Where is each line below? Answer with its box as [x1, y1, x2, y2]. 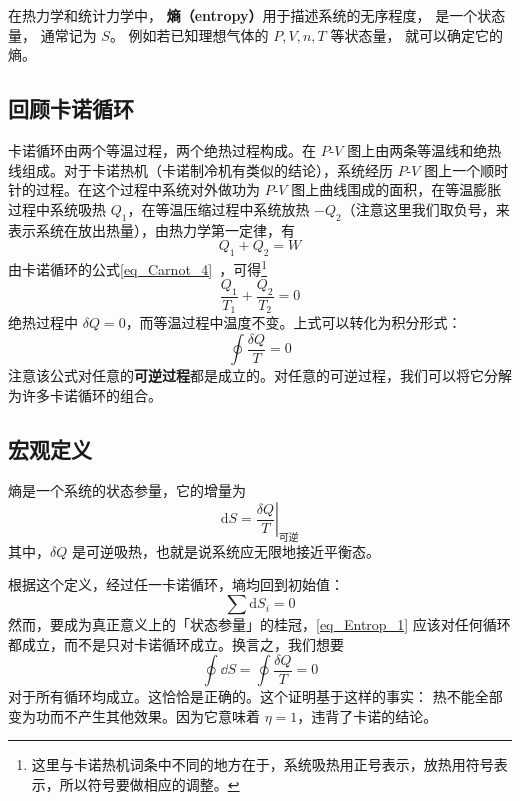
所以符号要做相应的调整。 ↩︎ [59, 774, 240, 795]
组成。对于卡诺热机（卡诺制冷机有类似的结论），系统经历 [21, 159, 393, 180]
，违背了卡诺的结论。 [297, 705, 438, 726]
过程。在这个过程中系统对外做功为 [35, 179, 260, 200]
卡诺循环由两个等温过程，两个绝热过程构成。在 [8, 139, 316, 160]
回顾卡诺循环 [8, 93, 134, 124]
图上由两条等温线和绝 [347, 139, 488, 160]
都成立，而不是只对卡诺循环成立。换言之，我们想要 [8, 633, 344, 654]
